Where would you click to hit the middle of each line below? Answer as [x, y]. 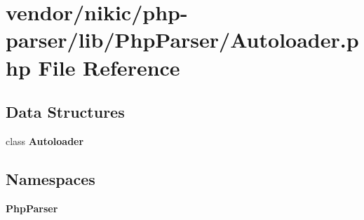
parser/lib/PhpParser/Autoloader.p [182, 40]
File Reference [109, 67]
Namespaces [50, 178]
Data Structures [65, 112]
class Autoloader [45, 140]
